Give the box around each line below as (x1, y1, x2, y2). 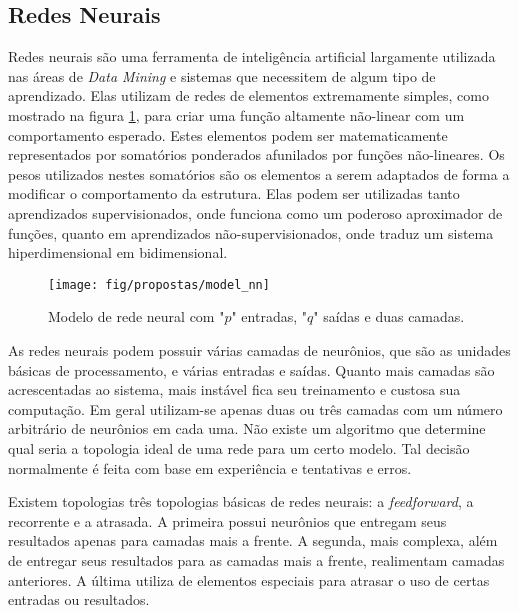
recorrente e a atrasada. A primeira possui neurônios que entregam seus (8, 510, 447, 531)
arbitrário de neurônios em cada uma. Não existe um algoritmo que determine (8, 418, 486, 439)
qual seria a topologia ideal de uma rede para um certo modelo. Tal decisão (8, 437, 470, 458)
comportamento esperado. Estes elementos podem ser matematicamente (8, 124, 448, 145)
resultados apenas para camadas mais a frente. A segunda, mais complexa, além (8, 530, 498, 551)
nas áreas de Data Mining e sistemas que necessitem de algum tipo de (8, 65, 436, 86)
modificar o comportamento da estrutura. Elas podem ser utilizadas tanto (8, 183, 460, 204)
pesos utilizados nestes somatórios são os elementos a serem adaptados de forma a (8, 163, 510, 184)
